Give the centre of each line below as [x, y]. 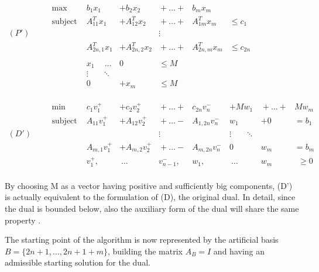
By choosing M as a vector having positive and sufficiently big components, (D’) [149, 185]
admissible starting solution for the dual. [78, 262]
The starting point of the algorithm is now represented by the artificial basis [142, 240]
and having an [239, 251]
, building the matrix [145, 251]
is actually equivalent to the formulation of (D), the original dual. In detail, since [150, 197]
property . [23, 220]
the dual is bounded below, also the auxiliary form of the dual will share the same [152, 208]
